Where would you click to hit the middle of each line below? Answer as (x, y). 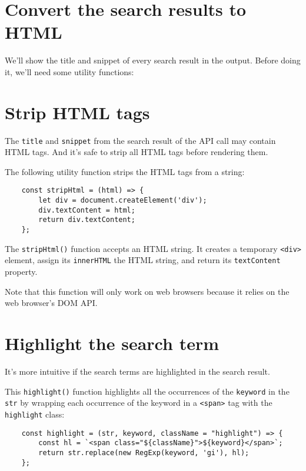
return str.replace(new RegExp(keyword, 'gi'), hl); (144, 453)
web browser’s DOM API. (51, 303)
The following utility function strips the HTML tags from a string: (125, 171)
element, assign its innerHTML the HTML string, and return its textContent (143, 260)
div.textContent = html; (87, 210)
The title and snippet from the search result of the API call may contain (140, 140)
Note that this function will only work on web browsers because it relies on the (147, 291)
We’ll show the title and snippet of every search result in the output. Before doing (153, 60)
